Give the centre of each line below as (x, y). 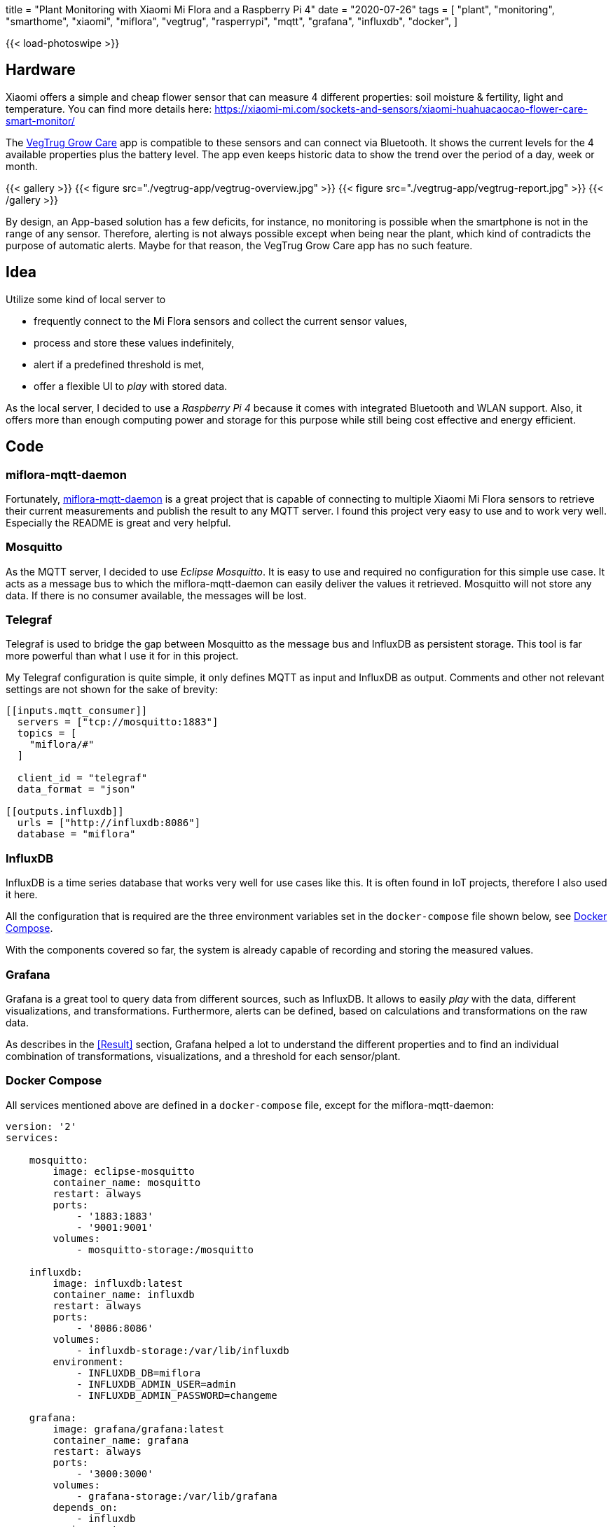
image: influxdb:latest (118, 1283)
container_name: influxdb (124, 1294)
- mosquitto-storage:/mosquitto (165, 1249)
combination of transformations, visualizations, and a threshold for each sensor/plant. (203, 1056)
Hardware (41, 70)
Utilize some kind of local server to (86, 299)
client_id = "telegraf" (82, 778)
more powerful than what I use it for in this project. (122, 656)
